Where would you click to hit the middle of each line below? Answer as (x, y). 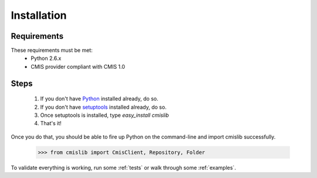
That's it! (51, 123)
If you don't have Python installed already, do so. (99, 99)
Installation (39, 15)
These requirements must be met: (52, 51)
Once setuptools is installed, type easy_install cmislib (105, 115)
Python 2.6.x (46, 58)
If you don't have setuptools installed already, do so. (103, 107)
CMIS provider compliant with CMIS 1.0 (78, 66)
